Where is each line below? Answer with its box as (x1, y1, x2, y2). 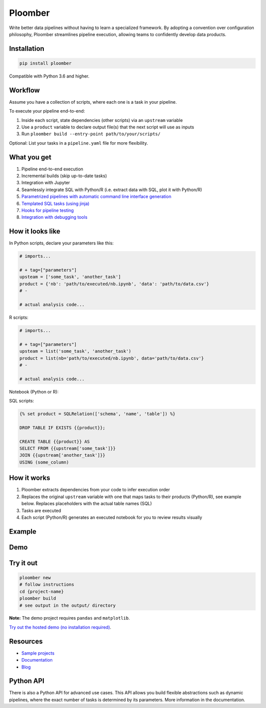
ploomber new (19, 575, 51, 580)
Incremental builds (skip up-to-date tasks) (21, 173, 107, 179)
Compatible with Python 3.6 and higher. (9, 73, 90, 79)
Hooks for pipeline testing (21, 207, 74, 213)
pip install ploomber (19, 60, 72, 66)
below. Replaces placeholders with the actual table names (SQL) (21, 501, 152, 507)
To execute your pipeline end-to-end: (9, 108, 85, 114)
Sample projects (21, 650, 55, 656)
